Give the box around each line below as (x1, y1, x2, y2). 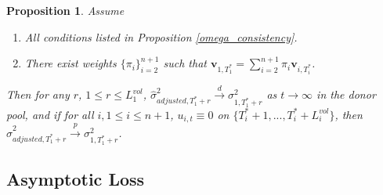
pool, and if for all (6, 106, 94, 122)
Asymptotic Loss (6, 167, 145, 191)
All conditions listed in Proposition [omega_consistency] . (24, 28, 298, 45)
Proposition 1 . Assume (6, 2, 125, 18)
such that (163, 55, 207, 71)
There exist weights (24, 55, 117, 71)
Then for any (6, 86, 70, 103)
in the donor (316, 86, 376, 103)
